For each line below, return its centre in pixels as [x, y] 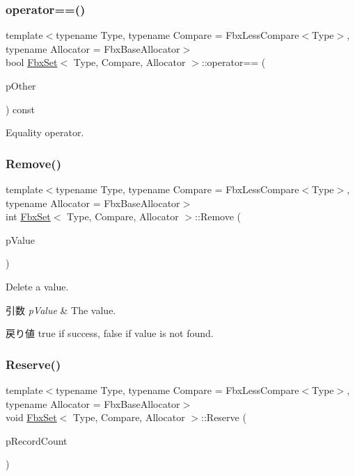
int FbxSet [28, 216]
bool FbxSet [32, 62]
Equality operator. [45, 132]
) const [21, 109]
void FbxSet [31, 417]
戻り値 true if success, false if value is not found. [110, 333]
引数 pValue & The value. [61, 310]
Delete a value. [37, 286]
